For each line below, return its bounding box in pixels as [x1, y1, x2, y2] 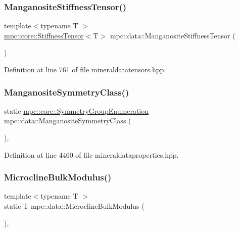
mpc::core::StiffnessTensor [4, 30, 84, 40]
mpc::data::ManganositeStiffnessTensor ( [110, 30, 235, 40]
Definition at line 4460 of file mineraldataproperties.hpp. [4, 149, 179, 160]
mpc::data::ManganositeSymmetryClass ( [4, 115, 131, 126]
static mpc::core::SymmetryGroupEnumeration [4, 105, 149, 116]
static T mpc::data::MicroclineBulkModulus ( [4, 201, 145, 211]
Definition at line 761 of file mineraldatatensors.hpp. [4, 64, 166, 74]
